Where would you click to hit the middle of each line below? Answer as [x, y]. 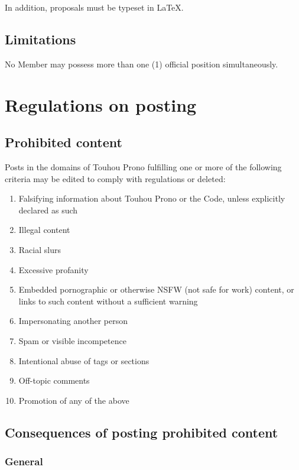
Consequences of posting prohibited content [142, 432]
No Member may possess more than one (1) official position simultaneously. [142, 64]
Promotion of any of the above [74, 400]
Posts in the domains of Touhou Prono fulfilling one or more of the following [143, 166]
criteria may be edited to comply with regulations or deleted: [115, 178]
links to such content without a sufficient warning [108, 301]
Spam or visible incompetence [72, 340]
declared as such [48, 210]
